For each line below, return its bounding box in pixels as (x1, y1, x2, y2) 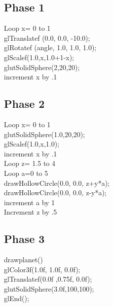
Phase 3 (4, 231, 45, 246)
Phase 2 (4, 96, 45, 111)
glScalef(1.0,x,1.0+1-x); (4, 52, 74, 62)
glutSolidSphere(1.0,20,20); (4, 129, 85, 139)
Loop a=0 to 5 (4, 167, 48, 178)
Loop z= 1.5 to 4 (4, 158, 56, 168)
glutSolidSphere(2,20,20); (4, 62, 80, 72)
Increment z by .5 (4, 207, 57, 217)
